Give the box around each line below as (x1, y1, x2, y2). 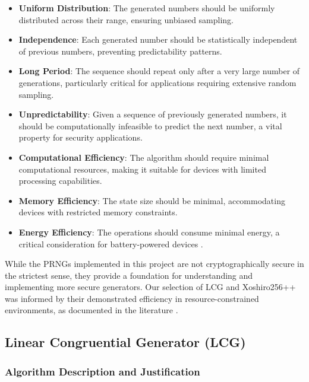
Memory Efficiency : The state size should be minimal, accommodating (18, 194, 285, 206)
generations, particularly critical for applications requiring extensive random (18, 76, 297, 88)
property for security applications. (18, 131, 143, 144)
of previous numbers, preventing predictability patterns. (18, 44, 222, 57)
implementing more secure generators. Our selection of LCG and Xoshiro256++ (5, 281, 296, 293)
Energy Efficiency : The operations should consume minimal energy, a (18, 225, 280, 238)
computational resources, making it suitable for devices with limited (18, 163, 266, 175)
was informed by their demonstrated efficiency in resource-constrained (5, 292, 259, 304)
